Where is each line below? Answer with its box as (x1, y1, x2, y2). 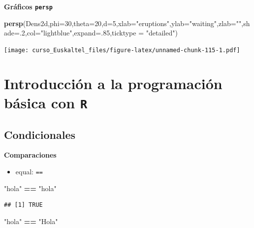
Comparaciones (4, 150, 57, 160)
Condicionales (4, 127, 76, 142)
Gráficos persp (4, 1, 53, 11)
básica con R (4, 92, 88, 112)
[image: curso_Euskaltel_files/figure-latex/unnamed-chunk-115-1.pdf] (4, 46, 240, 54)
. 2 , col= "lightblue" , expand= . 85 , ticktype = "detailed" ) (19, 28, 178, 38)
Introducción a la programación (4, 73, 222, 93)
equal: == (15, 166, 43, 176)
